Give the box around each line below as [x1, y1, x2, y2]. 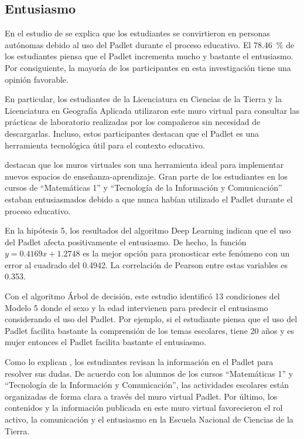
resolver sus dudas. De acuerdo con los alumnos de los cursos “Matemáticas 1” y [5, 367, 293, 379]
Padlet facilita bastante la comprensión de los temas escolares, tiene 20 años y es [5, 324, 294, 336]
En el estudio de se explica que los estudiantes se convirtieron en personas [5, 27, 270, 39]
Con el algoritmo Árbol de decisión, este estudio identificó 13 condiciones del [5, 290, 280, 302]
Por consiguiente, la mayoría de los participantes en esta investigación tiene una [5, 61, 291, 73]
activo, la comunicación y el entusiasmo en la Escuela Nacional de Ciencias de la [5, 413, 293, 426]
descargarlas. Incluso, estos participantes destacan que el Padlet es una [5, 127, 259, 139]
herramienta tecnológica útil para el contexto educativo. [5, 139, 205, 151]
